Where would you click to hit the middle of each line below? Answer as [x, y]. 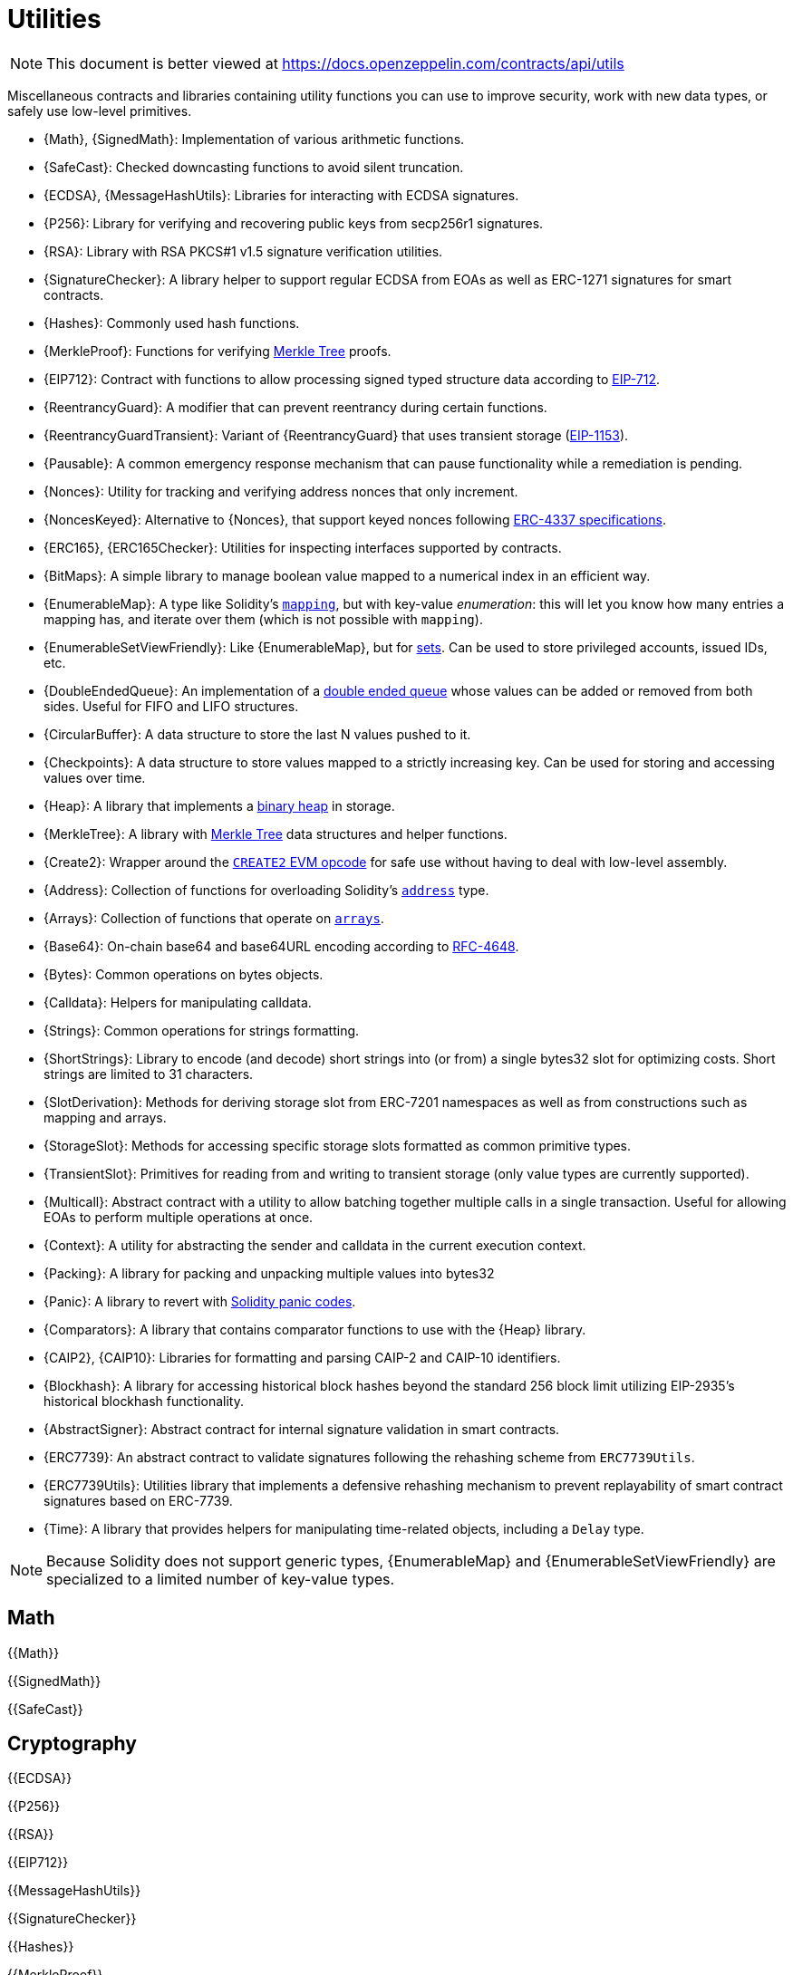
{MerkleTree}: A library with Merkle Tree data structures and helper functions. [276, 833]
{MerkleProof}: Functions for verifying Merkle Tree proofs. [218, 351]
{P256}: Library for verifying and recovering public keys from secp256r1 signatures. [294, 223]
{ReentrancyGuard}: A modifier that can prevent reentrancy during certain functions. [295, 407]
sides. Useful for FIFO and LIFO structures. [171, 706]
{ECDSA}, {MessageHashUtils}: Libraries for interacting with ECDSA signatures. [281, 195]
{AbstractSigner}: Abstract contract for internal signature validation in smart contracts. [302, 1429]
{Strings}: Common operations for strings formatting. [202, 1030]
